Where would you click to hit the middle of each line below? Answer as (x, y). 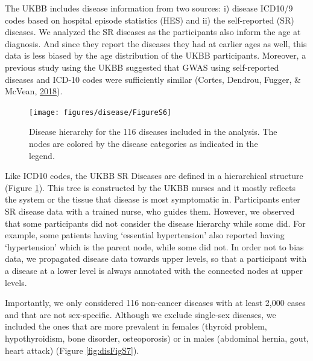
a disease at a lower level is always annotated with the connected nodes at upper (154, 270)
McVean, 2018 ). (34, 91)
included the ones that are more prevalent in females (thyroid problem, (136, 326)
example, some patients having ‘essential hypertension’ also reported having (145, 235)
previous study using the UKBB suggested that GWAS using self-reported (142, 67)
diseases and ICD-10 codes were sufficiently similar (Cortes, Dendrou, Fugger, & (153, 79)
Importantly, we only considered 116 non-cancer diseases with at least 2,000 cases (155, 303)
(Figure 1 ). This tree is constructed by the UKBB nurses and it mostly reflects (150, 187)
